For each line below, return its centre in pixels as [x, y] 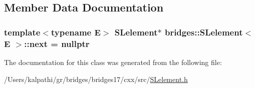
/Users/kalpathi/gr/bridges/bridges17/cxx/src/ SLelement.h [96, 79]
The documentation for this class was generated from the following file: [113, 62]
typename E [76, 32]
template [22, 32]
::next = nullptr [57, 43]
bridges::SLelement [204, 32]
